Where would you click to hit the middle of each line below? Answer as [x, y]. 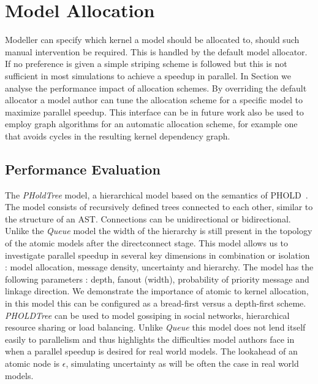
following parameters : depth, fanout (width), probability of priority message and [157, 279]
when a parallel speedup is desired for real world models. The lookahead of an [151, 351]
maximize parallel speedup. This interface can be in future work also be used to [154, 112]
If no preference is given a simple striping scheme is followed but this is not [146, 64]
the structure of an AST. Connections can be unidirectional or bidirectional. [148, 218]
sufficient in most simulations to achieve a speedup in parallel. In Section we [148, 75]
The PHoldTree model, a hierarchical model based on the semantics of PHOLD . [157, 194]
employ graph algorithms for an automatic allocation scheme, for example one [151, 124]
